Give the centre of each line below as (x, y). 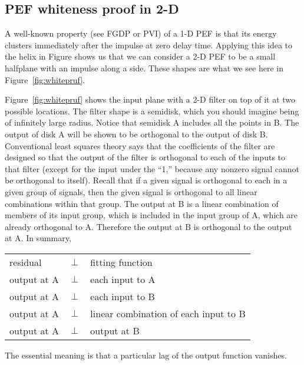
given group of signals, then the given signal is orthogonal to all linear (131, 191)
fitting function (121, 262)
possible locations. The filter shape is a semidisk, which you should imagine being (152, 111)
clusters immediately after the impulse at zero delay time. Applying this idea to (149, 45)
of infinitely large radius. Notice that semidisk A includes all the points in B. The (152, 122)
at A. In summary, (38, 238)
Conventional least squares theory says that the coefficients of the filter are (140, 145)
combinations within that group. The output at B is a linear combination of (142, 203)
